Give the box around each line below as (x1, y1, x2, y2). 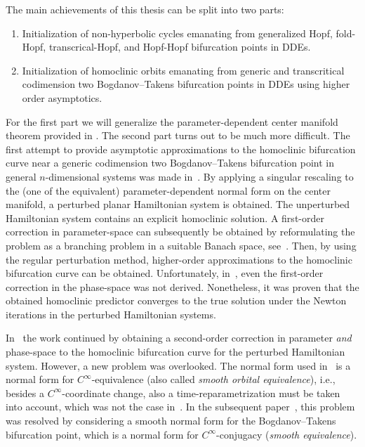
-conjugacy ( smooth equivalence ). (216, 427, 357, 441)
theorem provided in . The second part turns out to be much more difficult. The (6, 128, 350, 143)
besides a (6, 385, 44, 400)
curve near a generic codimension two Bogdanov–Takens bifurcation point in (6, 155, 334, 170)
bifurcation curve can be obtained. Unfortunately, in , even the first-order (6, 266, 324, 280)
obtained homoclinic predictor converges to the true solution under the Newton (6, 293, 347, 308)
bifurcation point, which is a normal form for (6, 427, 199, 441)
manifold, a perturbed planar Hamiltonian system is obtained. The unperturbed (6, 197, 350, 212)
